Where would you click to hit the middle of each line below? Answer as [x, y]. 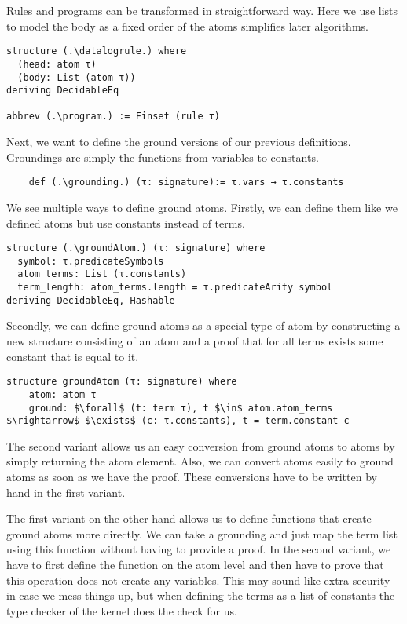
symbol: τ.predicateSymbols [91, 261]
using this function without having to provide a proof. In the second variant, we [199, 549]
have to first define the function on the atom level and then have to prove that [195, 564]
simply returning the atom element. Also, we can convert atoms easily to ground [200, 461]
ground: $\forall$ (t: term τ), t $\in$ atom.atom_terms [181, 408]
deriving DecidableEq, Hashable [91, 300]
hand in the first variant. [66, 492]
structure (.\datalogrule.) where [97, 51]
